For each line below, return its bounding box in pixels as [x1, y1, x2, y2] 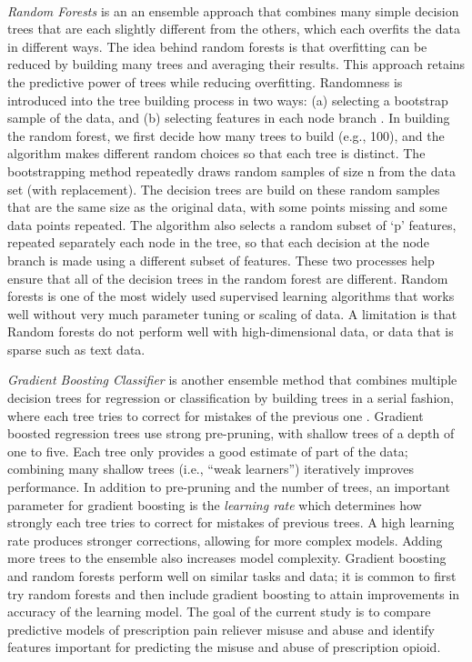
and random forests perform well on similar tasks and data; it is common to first [7, 567, 457, 585]
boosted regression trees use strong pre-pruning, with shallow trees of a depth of [7, 424, 455, 443]
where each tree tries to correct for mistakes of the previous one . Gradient [7, 406, 424, 425]
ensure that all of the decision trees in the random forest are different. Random [7, 268, 448, 287]
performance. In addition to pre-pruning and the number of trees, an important [7, 477, 450, 496]
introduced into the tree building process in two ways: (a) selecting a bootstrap [7, 90, 448, 109]
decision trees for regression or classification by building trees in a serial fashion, [7, 388, 454, 407]
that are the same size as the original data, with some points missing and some [7, 197, 447, 216]
